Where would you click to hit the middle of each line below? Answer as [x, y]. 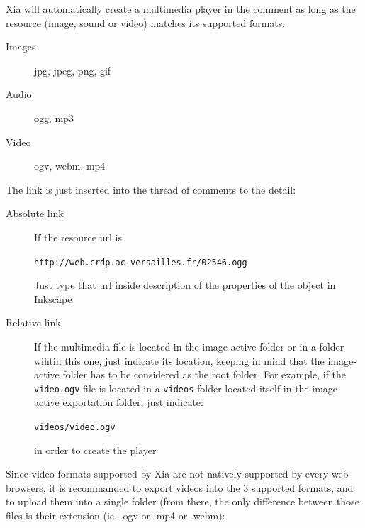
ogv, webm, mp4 [70, 166]
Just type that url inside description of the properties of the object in [185, 285]
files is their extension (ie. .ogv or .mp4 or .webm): [116, 516]
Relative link [33, 323]
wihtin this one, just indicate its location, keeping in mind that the [179, 360]
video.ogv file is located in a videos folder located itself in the [172, 388]
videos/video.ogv [75, 427]
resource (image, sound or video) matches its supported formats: [146, 22]
